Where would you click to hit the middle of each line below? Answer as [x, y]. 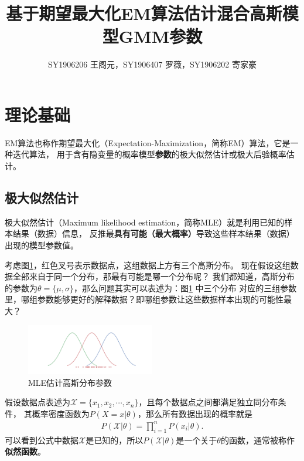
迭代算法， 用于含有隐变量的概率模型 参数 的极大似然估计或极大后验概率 [149, 154]
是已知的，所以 [115, 440]
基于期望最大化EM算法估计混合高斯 [144, 13]
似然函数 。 [25, 451]
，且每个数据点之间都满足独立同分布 [208, 402]
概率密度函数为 [61, 413]
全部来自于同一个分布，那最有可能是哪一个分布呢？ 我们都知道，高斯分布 [153, 276]
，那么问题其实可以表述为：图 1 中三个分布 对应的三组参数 [185, 287]
